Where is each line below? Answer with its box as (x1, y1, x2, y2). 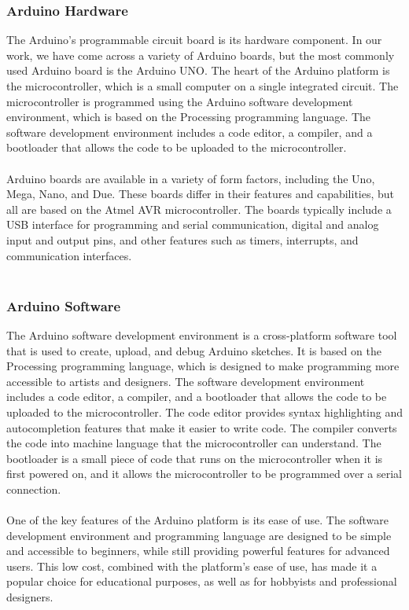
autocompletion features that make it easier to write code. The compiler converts (6, 419, 397, 435)
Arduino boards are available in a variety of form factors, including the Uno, (6, 170, 375, 186)
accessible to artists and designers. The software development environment (6, 373, 365, 389)
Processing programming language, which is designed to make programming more (6, 358, 400, 374)
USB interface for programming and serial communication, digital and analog (6, 216, 379, 233)
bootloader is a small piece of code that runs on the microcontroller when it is (6, 450, 383, 466)
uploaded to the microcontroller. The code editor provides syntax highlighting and (6, 403, 403, 420)
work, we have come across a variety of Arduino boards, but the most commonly (6, 46, 395, 63)
